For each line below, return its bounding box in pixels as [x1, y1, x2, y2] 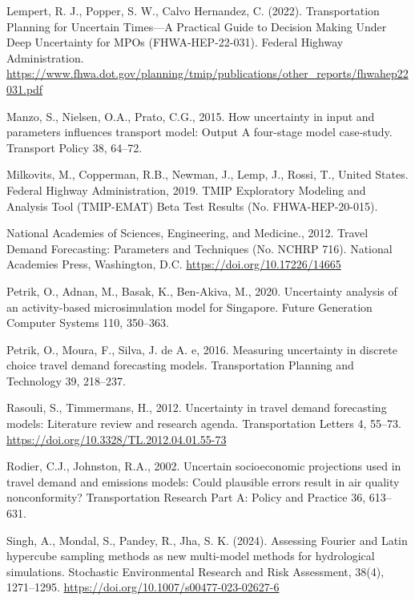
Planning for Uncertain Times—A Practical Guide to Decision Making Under [6, 18, 387, 34]
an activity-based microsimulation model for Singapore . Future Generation [6, 298, 373, 315]
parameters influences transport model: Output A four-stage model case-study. [6, 123, 393, 140]
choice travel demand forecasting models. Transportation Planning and [6, 357, 354, 373]
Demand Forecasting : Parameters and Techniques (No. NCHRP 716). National [6, 240, 393, 256]
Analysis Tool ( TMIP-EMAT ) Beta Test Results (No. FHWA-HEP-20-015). [6, 197, 378, 214]
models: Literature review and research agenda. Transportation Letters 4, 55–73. [6, 415, 401, 432]
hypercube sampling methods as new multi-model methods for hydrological [6, 547, 375, 564]
